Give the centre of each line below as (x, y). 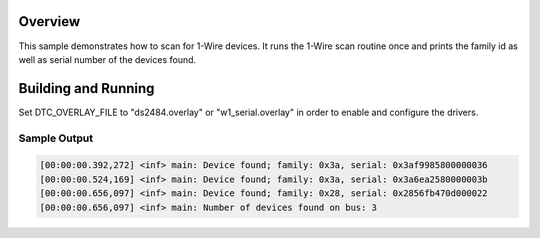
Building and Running (86, 88)
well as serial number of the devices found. (107, 59)
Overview (49, 21)
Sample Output (56, 138)
